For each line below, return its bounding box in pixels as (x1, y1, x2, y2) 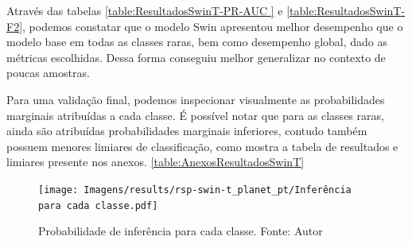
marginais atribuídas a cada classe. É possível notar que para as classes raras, (6, 107, 384, 123)
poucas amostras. (6, 64, 90, 81)
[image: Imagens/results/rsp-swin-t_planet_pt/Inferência (38, 184, 352, 196)
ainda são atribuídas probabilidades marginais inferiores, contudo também (6, 122, 367, 139)
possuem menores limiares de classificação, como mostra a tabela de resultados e (6, 137, 398, 154)
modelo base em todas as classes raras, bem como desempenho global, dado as (6, 33, 388, 50)
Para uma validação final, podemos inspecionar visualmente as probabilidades (6, 91, 385, 107)
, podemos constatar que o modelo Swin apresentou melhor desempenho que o (22, 17, 403, 34)
